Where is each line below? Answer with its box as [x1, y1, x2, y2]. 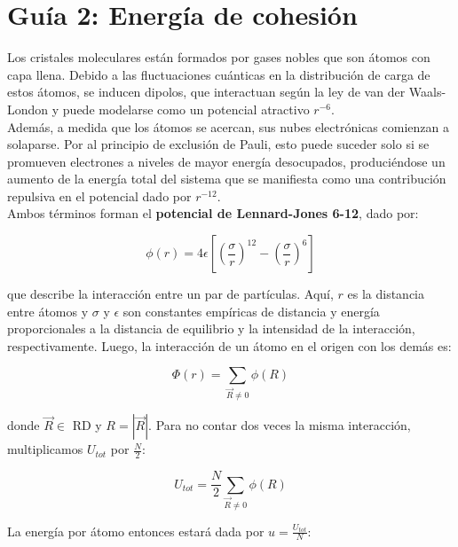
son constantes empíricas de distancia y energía [122, 301, 380, 320]
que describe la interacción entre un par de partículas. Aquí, [7, 285, 334, 303]
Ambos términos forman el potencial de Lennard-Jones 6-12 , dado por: [7, 204, 419, 223]
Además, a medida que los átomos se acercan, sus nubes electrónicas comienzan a [7, 117, 449, 136]
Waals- [408, 82, 446, 101]
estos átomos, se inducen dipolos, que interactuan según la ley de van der [7, 82, 406, 101]
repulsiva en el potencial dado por [7, 186, 192, 205]
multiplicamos [7, 440, 83, 458]
